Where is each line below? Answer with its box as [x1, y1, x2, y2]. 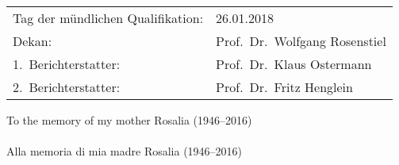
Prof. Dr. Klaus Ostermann [216, 55, 372, 73]
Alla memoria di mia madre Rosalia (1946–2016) [6, 143, 243, 159]
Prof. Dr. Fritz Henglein [216, 78, 353, 96]
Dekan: [13, 32, 52, 50]
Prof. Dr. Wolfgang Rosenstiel [216, 32, 386, 50]
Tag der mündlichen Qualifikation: [13, 9, 204, 27]
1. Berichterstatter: [13, 55, 121, 73]
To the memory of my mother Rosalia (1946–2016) [6, 112, 252, 128]
